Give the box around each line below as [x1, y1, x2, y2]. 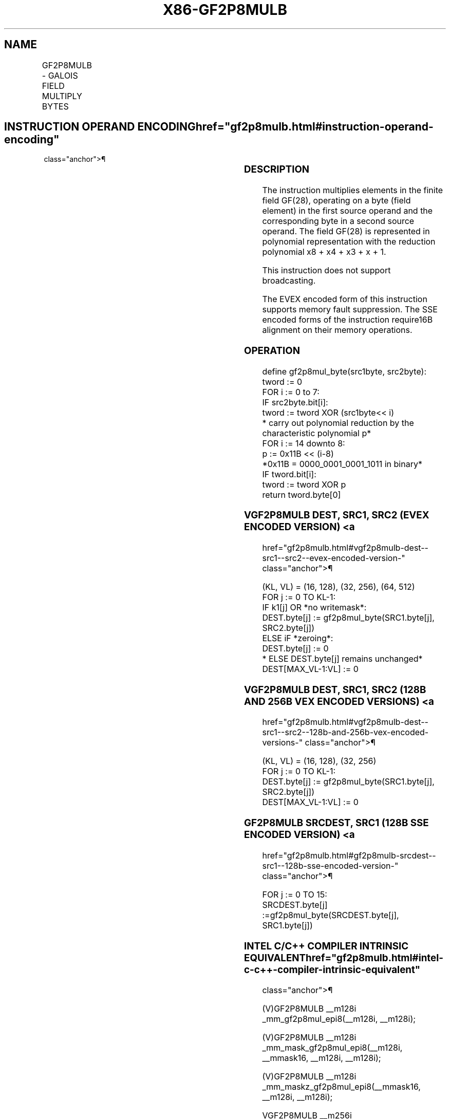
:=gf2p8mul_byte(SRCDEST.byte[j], [262, 909, 399, 920]
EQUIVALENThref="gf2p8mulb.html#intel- [244, 952, 443, 964]
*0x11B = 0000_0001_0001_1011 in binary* [262, 458, 422, 469]
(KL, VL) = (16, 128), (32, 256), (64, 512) [262, 582, 415, 592]
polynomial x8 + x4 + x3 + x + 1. [262, 247, 386, 257]
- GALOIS [42, 70, 78, 81]
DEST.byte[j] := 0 [262, 643, 329, 654]
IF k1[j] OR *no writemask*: [262, 602, 367, 613]
